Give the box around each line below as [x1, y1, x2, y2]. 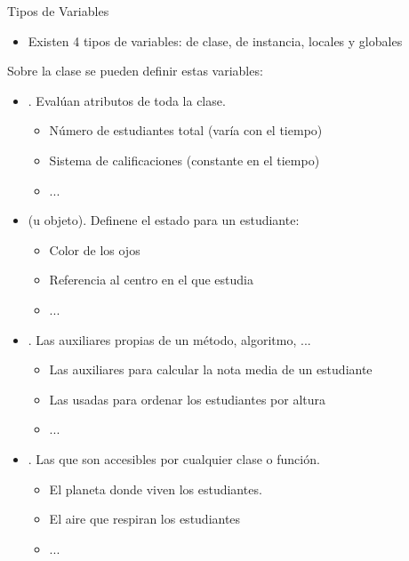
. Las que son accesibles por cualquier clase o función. [28, 449, 320, 468]
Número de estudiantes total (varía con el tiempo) [49, 121, 323, 140]
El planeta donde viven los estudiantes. [49, 479, 262, 498]
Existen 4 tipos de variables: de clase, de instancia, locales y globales [28, 31, 403, 50]
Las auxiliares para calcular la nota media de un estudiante [49, 360, 373, 379]
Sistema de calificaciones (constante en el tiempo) [49, 150, 320, 169]
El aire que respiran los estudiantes [49, 509, 241, 528]
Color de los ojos [49, 240, 140, 259]
